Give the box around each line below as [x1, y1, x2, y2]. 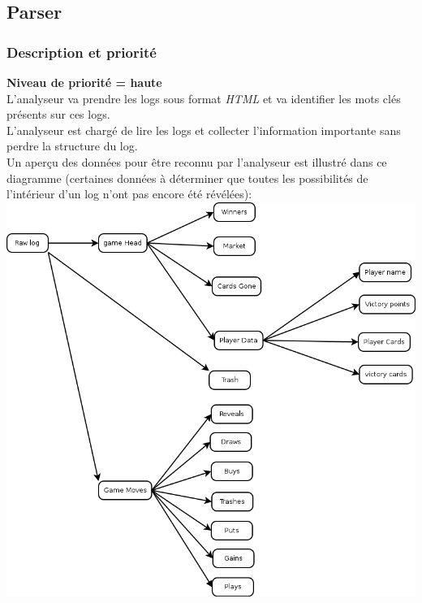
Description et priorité [6, 41, 157, 62]
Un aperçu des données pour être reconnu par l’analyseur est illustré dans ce [6, 153, 387, 170]
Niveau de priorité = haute [6, 74, 162, 90]
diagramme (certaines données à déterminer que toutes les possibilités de [6, 169, 368, 186]
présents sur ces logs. [6, 106, 110, 123]
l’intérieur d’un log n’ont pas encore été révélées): [6, 185, 252, 202]
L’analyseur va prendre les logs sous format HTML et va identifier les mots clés [6, 89, 401, 106]
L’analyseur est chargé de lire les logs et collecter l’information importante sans [6, 121, 401, 138]
